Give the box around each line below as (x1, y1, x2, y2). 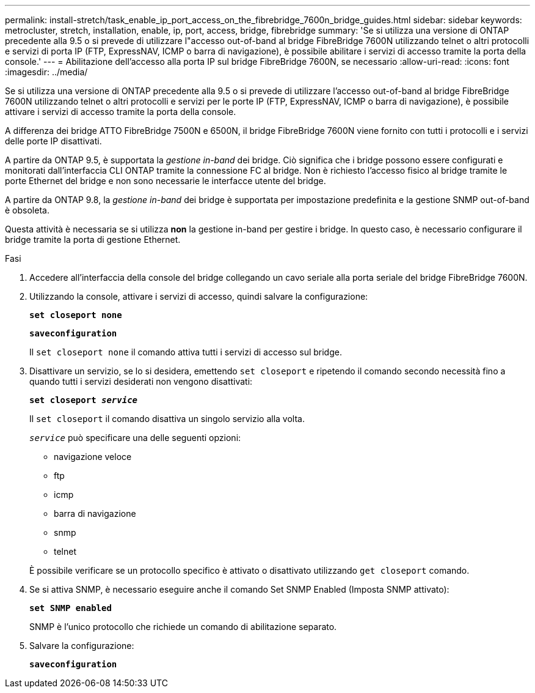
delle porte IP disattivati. (5, 136, 102, 146)
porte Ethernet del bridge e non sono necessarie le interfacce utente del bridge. (5, 176, 326, 186)
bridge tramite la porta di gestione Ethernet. (5, 234, 181, 245)
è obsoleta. (5, 205, 49, 215)
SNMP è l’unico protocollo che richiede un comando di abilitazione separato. (29, 621, 337, 632)
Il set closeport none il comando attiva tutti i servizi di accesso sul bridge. (29, 347, 342, 357)
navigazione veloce (54, 451, 132, 462)
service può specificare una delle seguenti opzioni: (29, 432, 241, 443)
